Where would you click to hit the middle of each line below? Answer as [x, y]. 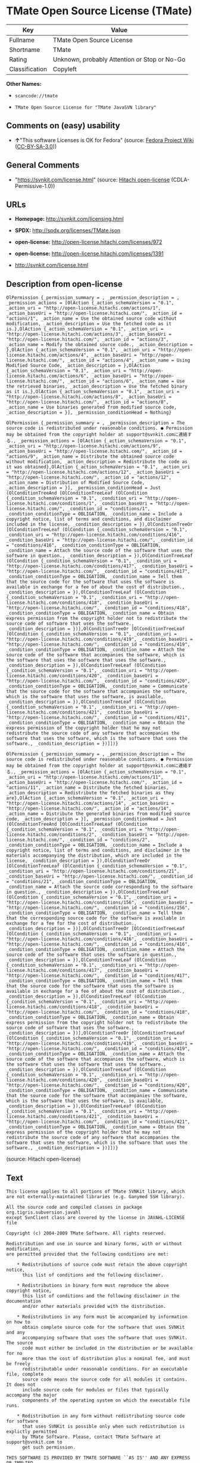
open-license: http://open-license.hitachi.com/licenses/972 [88, 242]
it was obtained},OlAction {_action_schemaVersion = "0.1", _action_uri [98, 467]
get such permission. [49, 1447]
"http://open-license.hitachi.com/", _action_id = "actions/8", [87, 402]
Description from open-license [65, 284]
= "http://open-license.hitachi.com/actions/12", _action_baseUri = [93, 473]
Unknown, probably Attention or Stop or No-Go [119, 59]
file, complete [25, 1374]
